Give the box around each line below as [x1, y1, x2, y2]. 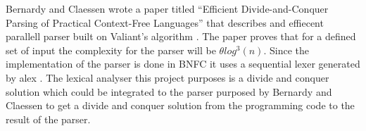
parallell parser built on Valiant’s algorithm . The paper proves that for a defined [6, 29, 356, 44]
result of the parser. [6, 111, 91, 126]
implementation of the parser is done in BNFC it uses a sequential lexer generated [6, 56, 360, 71]
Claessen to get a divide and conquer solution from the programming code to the [6, 98, 355, 113]
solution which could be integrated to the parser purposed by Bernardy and [6, 84, 332, 99]
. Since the [263, 42, 309, 57]
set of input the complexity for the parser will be [6, 42, 216, 57]
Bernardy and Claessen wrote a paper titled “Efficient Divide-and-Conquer [6, 1, 329, 15]
